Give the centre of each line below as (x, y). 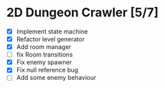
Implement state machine (52, 31)
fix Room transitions (45, 55)
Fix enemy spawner (44, 62)
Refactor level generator (50, 39)
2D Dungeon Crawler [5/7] (82, 13)
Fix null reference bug (47, 70)
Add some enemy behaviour (56, 78)
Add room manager (43, 47)
